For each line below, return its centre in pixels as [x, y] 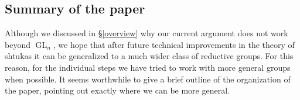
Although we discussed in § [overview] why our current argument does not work [146, 33]
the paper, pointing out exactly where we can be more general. [117, 90]
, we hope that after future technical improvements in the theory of [174, 44]
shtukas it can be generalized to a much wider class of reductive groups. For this [149, 56]
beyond [18, 44]
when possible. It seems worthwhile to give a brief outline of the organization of [148, 79]
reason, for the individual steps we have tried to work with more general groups [148, 67]
